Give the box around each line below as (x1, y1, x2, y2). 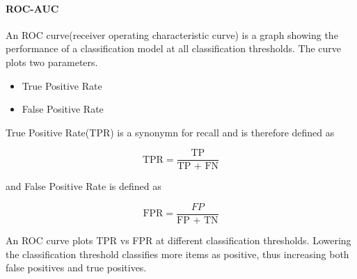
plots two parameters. (6, 54, 98, 69)
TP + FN (177, 161, 219, 172)
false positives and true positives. (6, 260, 147, 275)
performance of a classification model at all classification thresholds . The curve (6, 41, 342, 56)
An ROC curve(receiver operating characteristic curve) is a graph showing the (6, 27, 338, 42)
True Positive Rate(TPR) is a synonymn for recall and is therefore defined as (6, 125, 335, 139)
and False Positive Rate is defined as (6, 179, 161, 193)
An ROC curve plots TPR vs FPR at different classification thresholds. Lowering (6, 233, 351, 248)
